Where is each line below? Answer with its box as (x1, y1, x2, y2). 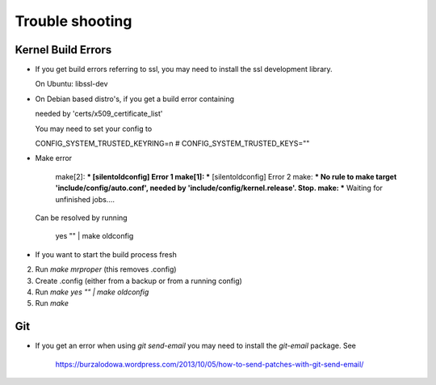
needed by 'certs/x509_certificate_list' (35, 109, 163, 119)
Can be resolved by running (35, 213, 128, 222)
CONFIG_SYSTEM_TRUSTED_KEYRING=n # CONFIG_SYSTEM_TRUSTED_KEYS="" (35, 138, 310, 149)
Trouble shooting (15, 12, 132, 30)
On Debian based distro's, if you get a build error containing (35, 94, 234, 104)
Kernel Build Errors (15, 43, 112, 57)
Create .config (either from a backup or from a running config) (35, 276, 242, 286)
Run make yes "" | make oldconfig (35, 287, 149, 297)
